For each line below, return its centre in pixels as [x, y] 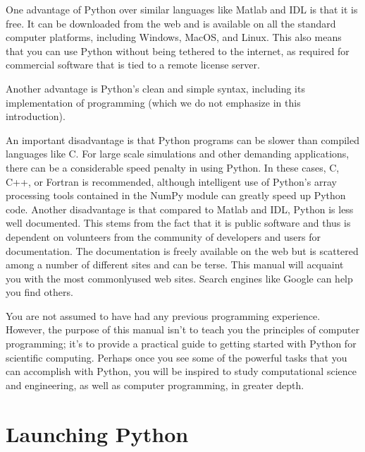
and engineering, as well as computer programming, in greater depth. [155, 385]
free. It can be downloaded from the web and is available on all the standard [171, 23]
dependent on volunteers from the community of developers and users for [163, 236]
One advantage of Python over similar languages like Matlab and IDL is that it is [182, 9]
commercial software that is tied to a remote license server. [133, 65]
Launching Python [97, 433]
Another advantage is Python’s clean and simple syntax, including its [155, 88]
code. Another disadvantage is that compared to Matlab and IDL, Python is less [180, 209]
